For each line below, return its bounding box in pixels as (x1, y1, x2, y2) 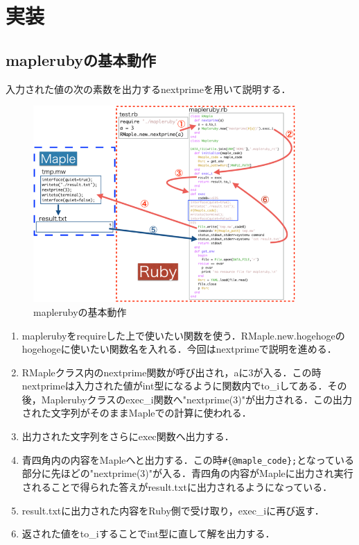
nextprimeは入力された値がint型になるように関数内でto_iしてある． (21, 378, 328, 393)
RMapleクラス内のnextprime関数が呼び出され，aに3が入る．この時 (21, 364, 322, 379)
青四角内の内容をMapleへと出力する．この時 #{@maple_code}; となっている (21, 452, 355, 467)
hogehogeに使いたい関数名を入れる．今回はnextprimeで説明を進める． (21, 342, 337, 356)
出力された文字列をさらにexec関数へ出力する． (21, 429, 234, 444)
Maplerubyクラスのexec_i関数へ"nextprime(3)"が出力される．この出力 (41, 392, 352, 406)
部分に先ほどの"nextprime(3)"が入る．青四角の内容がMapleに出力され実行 (21, 466, 353, 480)
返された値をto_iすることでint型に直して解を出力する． (21, 526, 275, 541)
